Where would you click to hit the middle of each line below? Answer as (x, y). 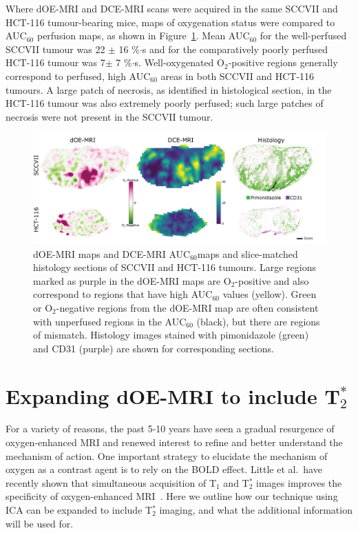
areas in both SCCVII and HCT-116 (238, 76)
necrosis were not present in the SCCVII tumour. (109, 116)
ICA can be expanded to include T (79, 510)
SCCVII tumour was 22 (55, 49)
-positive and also (272, 280)
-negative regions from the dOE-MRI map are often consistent (187, 307)
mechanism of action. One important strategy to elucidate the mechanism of (167, 455)
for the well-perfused (303, 36)
